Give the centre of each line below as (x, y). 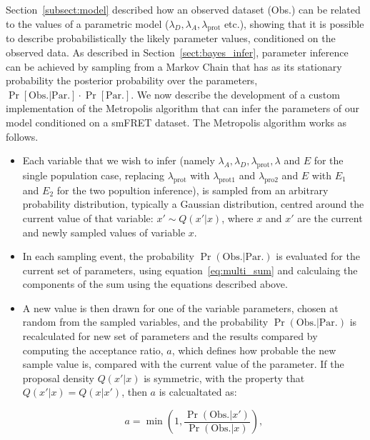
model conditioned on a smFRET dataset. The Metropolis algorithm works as (176, 122)
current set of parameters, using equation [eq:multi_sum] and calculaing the (190, 270)
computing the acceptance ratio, (93, 350)
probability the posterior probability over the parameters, (132, 80)
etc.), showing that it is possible (294, 23)
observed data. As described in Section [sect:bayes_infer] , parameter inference (177, 52)
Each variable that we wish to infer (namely (119, 160)
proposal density (58, 377)
